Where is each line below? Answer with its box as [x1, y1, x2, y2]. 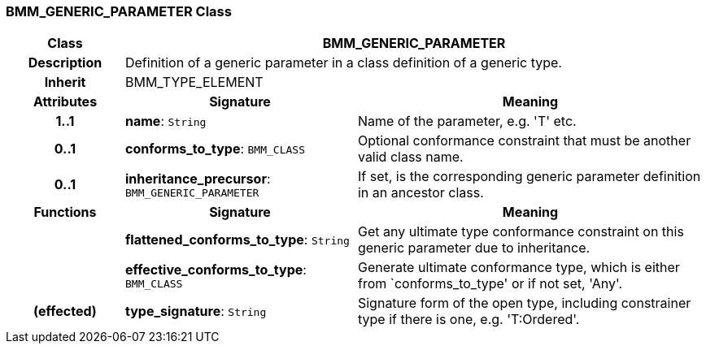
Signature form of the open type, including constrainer [357, 295, 691, 312]
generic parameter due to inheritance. [357, 240, 591, 257]
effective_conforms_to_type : [124, 261, 307, 278]
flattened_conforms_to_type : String [124, 231, 350, 248]
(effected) [33, 303, 97, 320]
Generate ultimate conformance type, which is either [357, 259, 680, 276]
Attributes [33, 93, 98, 110]
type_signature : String [124, 303, 267, 320]
